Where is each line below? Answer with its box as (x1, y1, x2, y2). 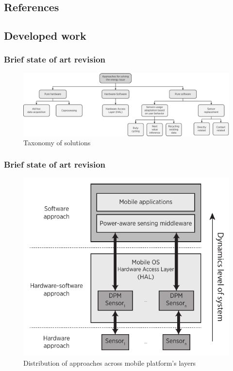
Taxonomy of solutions (23, 138, 91, 148)
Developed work (4, 28, 86, 43)
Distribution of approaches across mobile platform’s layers (23, 357, 196, 368)
